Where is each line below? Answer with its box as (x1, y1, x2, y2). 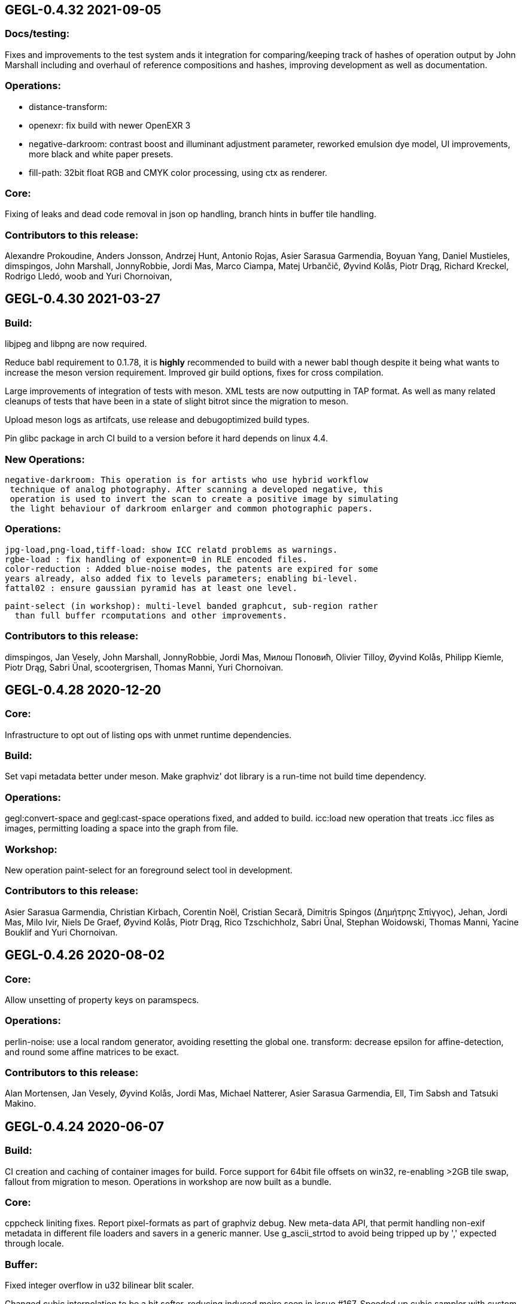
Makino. (5, 1098, 37, 1109)
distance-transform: (29, 101, 108, 112)
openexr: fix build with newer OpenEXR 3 (29, 120, 191, 130)
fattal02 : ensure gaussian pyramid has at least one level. (5, 583, 297, 593)
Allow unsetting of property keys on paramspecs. (5, 994, 199, 1005)
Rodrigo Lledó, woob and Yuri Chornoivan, (5, 271, 172, 282)
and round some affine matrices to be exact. (5, 1046, 180, 1057)
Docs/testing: (5, 28, 70, 40)
